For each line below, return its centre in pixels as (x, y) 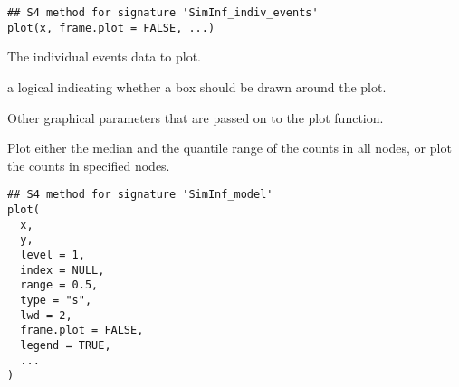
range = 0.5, (59, 285)
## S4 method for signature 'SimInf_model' (140, 195)
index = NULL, (62, 270)
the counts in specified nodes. (89, 165)
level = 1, (53, 255)
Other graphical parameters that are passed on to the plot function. (196, 117)
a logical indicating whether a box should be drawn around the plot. (197, 86)
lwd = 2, (46, 315)
